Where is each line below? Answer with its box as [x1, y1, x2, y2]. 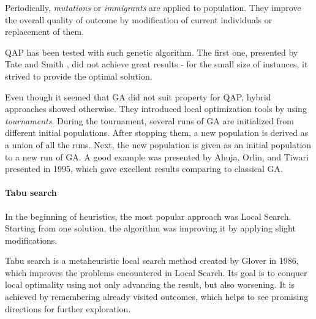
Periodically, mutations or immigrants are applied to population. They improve [5, 1, 301, 13]
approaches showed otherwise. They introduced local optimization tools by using [5, 102, 307, 115]
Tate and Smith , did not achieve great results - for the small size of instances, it [5, 58, 308, 70]
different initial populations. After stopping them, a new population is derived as [5, 126, 309, 139]
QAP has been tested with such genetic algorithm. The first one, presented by [5, 45, 298, 58]
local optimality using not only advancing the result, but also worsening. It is [5, 278, 295, 291]
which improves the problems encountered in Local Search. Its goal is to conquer [5, 266, 307, 279]
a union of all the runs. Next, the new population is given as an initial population [5, 138, 312, 151]
